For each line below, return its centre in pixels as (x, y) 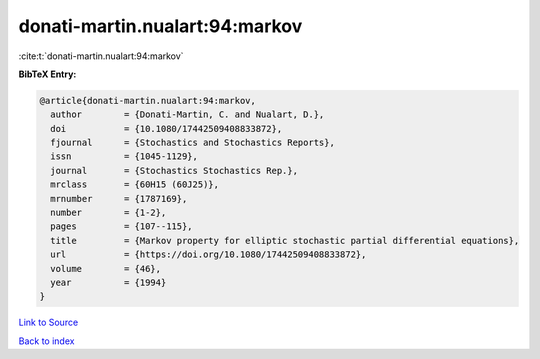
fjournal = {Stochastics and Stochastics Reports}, (192, 143)
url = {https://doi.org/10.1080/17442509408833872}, (208, 254)
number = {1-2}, (108, 213)
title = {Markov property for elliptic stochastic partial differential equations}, (285, 240)
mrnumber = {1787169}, (119, 198)
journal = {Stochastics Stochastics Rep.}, (174, 170)
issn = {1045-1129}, (124, 156)
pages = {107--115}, (122, 226)
